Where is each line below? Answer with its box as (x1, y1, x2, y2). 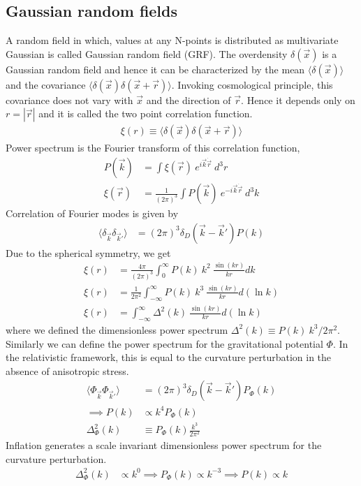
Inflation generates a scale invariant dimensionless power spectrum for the (6, 438, 322, 452)
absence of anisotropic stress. (6, 363, 129, 378)
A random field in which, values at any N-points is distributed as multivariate (6, 33, 339, 47)
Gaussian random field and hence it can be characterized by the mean (6, 61, 305, 76)
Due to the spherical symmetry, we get (6, 245, 171, 260)
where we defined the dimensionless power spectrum (6, 322, 228, 337)
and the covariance (6, 77, 86, 91)
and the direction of (146, 92, 231, 107)
